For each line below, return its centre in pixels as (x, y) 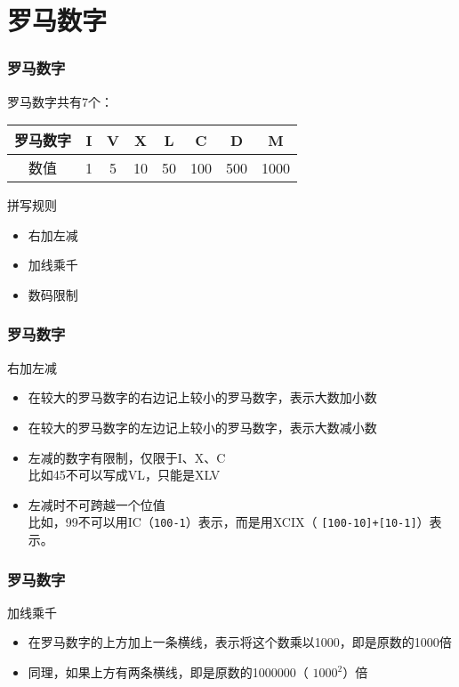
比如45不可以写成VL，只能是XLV (124, 475)
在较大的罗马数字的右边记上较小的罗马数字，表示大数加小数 (202, 397)
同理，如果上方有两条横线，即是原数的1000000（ (168, 672)
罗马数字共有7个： (60, 101)
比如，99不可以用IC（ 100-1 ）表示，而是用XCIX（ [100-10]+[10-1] (222, 522)
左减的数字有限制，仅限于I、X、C (127, 457)
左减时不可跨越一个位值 (97, 504)
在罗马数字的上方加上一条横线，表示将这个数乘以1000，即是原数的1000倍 (240, 642)
